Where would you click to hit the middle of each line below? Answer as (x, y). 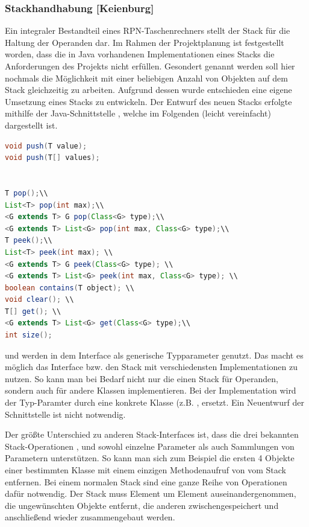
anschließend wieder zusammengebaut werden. (90, 517)
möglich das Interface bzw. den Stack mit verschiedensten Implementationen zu (151, 367)
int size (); (29, 335)
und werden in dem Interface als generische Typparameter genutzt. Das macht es (154, 355)
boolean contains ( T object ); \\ (70, 288)
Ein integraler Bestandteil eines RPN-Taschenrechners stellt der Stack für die (148, 30)
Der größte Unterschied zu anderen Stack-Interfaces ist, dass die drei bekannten (152, 434)
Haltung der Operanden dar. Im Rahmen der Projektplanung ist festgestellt (145, 42)
